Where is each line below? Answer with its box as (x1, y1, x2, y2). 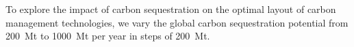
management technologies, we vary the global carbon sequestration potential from (5, 15, 349, 29)
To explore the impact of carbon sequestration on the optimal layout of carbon (5, 2, 336, 16)
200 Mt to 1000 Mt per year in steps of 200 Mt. (5, 29, 210, 43)
